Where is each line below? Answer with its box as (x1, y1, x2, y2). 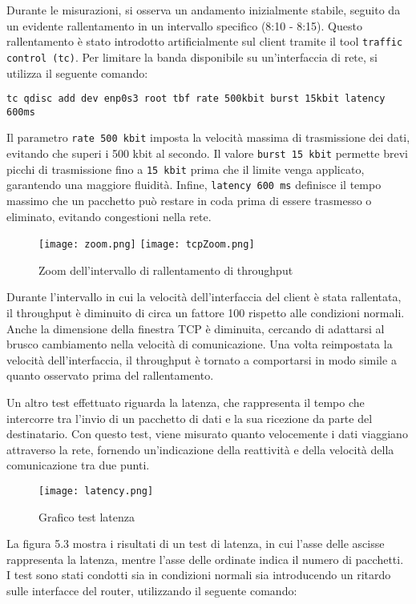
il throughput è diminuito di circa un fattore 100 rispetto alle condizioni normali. (6, 304, 405, 321)
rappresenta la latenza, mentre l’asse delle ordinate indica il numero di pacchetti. (6, 550, 404, 567)
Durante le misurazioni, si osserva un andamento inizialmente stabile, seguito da (6, 2, 401, 18)
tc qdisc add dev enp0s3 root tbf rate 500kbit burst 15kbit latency (6, 93, 386, 105)
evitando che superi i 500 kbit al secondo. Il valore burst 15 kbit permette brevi (6, 145, 408, 162)
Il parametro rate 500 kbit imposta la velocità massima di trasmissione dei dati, (6, 129, 410, 146)
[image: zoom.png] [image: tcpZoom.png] (38, 239, 255, 251)
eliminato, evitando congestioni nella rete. (6, 207, 212, 224)
